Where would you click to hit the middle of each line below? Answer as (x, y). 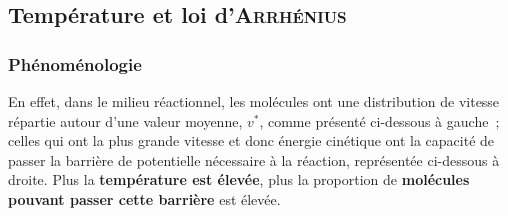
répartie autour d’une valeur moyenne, (125, 120)
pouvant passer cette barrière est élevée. (144, 198)
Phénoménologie (75, 63)
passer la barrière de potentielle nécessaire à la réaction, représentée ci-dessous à (254, 159)
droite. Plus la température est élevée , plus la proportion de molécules (239, 179)
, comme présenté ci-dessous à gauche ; (379, 120)
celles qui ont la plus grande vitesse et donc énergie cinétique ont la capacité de (251, 140)
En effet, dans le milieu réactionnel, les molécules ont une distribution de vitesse (254, 101)
